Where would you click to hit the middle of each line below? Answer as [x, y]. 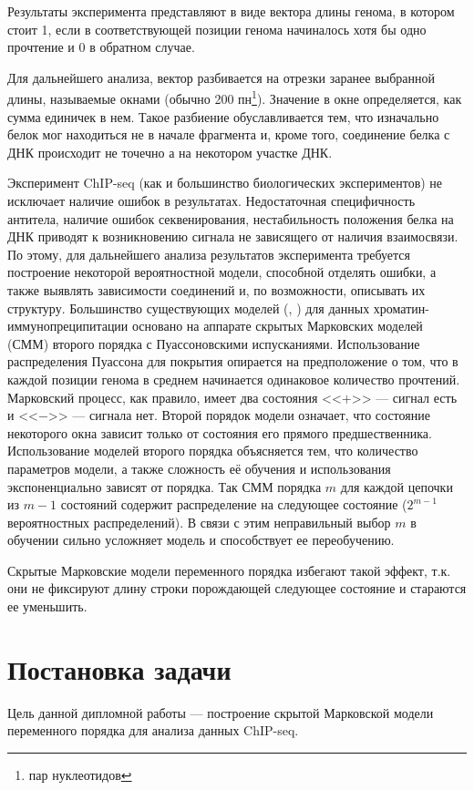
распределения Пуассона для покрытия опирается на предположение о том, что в [233, 361]
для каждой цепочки [397, 486]
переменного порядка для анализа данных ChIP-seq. [153, 730]
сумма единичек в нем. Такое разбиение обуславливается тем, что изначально [223, 116]
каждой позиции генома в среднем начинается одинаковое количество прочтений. [234, 379]
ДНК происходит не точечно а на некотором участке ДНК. [170, 152]
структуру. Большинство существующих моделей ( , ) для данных [189, 308]
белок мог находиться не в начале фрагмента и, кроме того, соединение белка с [229, 134]
